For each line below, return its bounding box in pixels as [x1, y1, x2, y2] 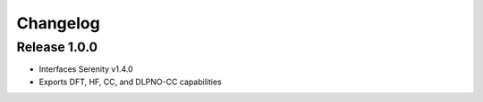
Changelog [16, 13, 100, 33]
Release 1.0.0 [16, 39, 98, 55]
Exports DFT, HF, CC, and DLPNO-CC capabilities [38, 76, 223, 87]
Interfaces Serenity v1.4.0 [38, 64, 133, 75]
